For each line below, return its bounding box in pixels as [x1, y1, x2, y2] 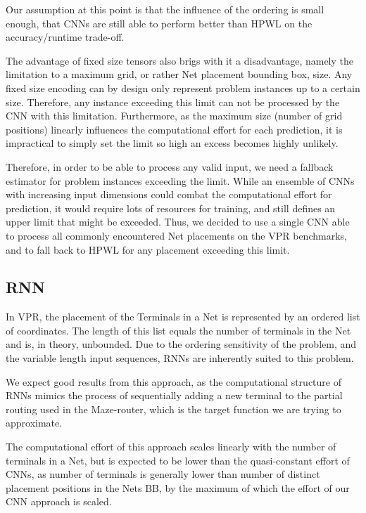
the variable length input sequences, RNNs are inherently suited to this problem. [6, 351, 354, 365]
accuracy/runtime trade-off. [6, 30, 125, 44]
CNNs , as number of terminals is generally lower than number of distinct [6, 467, 320, 481]
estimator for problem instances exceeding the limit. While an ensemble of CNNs [6, 173, 355, 188]
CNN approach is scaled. [6, 494, 112, 509]
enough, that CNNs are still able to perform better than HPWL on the [6, 15, 313, 30]
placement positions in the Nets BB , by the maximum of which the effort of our [6, 480, 350, 495]
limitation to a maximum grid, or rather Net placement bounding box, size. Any [6, 67, 353, 82]
